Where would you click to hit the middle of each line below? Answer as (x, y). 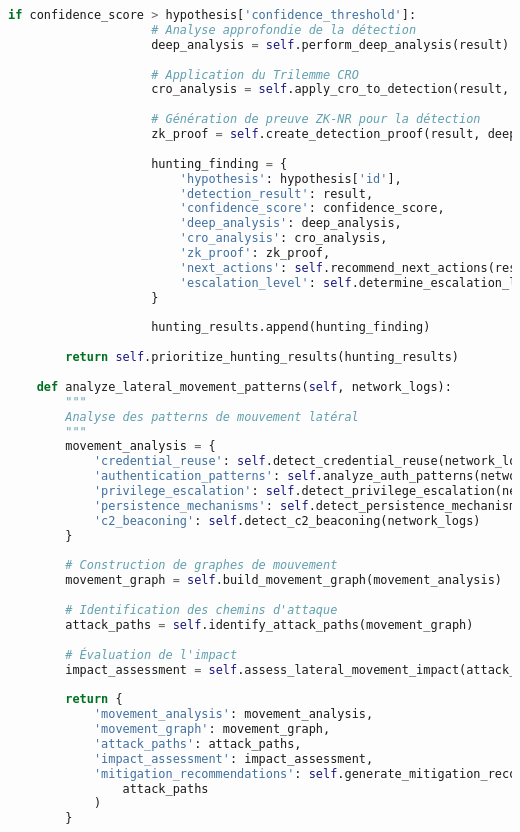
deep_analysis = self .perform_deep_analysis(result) (330, 44)
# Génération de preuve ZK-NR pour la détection (316, 119)
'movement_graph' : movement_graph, (212, 729)
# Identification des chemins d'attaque (201, 610)
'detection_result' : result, (276, 193)
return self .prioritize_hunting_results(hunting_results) (262, 357)
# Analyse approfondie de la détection (284, 29)
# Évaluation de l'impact (151, 654)
